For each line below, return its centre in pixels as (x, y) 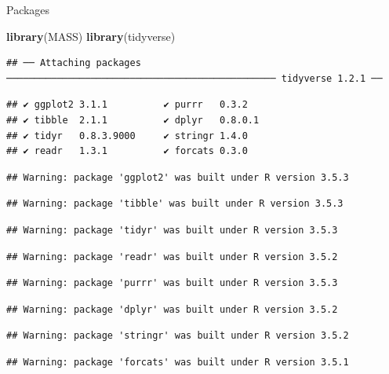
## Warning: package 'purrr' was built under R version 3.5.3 (172, 283)
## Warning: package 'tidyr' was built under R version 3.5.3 (172, 230)
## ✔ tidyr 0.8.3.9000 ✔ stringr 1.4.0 (127, 136)
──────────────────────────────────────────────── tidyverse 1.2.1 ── (194, 78)
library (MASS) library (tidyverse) (91, 36)
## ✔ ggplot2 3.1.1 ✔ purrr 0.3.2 (127, 105)
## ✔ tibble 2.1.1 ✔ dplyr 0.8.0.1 (133, 120)
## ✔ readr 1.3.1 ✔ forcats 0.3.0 (127, 151)
